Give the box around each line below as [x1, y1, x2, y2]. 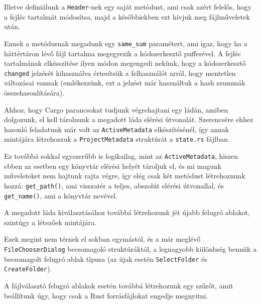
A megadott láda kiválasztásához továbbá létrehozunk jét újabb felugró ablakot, [4, 207, 250, 218]
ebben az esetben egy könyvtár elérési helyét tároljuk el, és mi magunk [4, 160, 222, 171]
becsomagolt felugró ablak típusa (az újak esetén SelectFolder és [4, 253, 207, 264]
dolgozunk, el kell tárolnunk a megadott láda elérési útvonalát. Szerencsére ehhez [4, 114, 253, 125]
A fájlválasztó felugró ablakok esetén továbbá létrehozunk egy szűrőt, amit [4, 280, 233, 290]
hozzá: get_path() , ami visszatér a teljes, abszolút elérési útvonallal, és [4, 180, 224, 190]
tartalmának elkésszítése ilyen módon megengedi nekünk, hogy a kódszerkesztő [4, 58, 246, 68]
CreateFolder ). [4, 263, 52, 274]
